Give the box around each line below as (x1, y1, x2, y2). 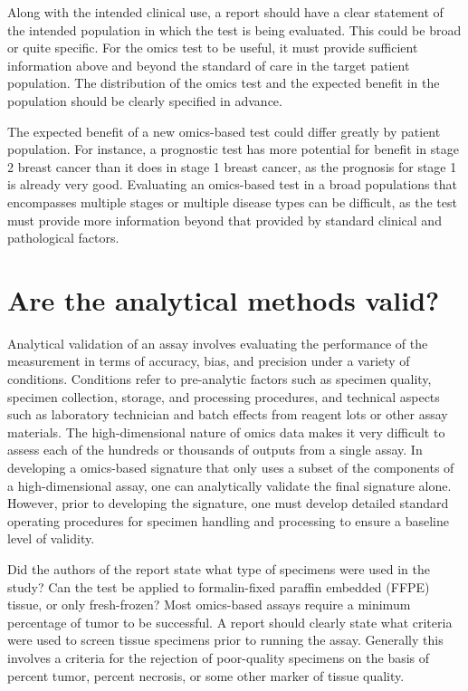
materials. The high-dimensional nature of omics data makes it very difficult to (7, 422, 445, 441)
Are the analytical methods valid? (7, 281, 440, 318)
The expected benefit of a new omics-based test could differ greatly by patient (7, 121, 441, 140)
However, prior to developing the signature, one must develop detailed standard (7, 494, 449, 513)
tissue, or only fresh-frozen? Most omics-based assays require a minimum (7, 595, 411, 614)
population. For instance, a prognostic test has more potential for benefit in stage (7, 139, 459, 158)
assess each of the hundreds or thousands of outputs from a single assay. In (7, 440, 423, 459)
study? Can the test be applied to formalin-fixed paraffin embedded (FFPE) (7, 577, 430, 596)
